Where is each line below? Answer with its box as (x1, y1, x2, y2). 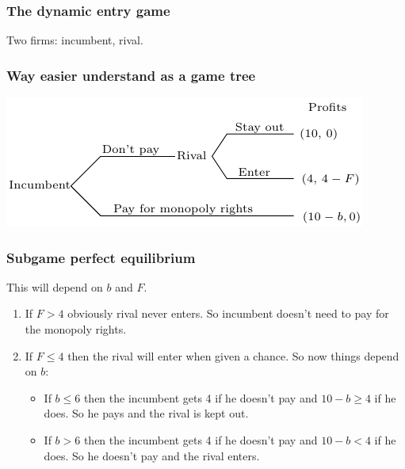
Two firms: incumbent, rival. (6, 32, 143, 48)
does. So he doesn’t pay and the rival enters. (44, 447, 260, 463)
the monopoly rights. (25, 321, 127, 337)
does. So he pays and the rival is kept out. (44, 405, 249, 421)
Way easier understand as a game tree (6, 65, 256, 85)
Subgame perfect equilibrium (6, 247, 196, 267)
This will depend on (6, 278, 103, 295)
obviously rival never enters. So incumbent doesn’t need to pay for (67, 305, 389, 322)
